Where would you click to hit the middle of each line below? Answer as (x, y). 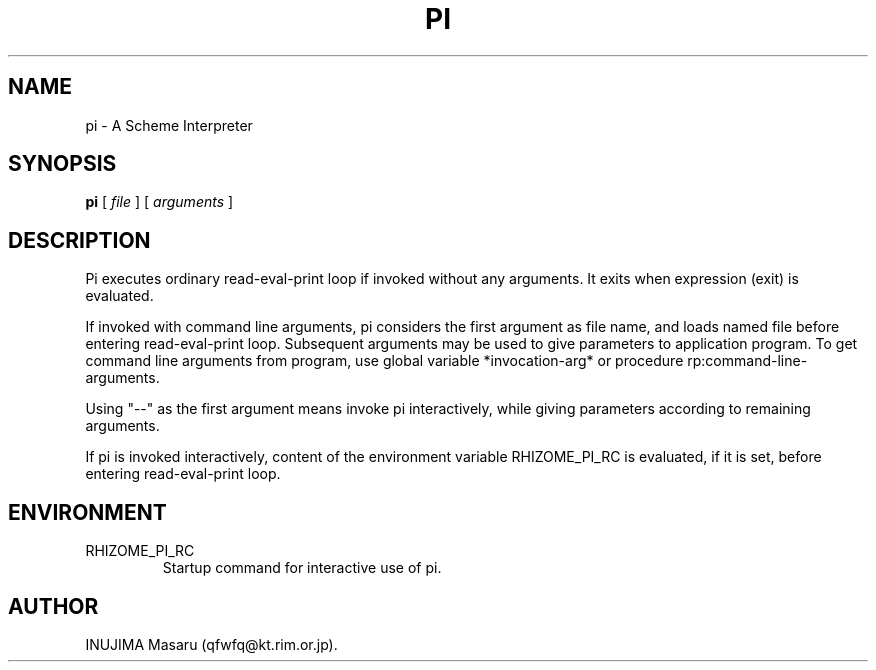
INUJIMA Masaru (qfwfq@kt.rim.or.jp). (211, 644)
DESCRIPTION (79, 240)
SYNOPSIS (62, 164)
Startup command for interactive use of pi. (302, 568)
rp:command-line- (747, 361)
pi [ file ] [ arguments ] (159, 202)
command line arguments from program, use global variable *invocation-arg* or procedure (384, 361)
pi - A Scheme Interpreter (169, 125)
